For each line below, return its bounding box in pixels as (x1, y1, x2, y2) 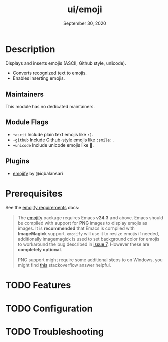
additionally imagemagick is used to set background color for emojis (17, 236, 160, 242)
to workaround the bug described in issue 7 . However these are (17, 241, 150, 247)
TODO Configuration (5, 303, 93, 314)
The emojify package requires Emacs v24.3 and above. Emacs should (17, 215, 163, 221)
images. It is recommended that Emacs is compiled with (17, 225, 135, 231)
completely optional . (17, 247, 62, 253)
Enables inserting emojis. (12, 75, 65, 81)
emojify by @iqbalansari (12, 170, 63, 177)
